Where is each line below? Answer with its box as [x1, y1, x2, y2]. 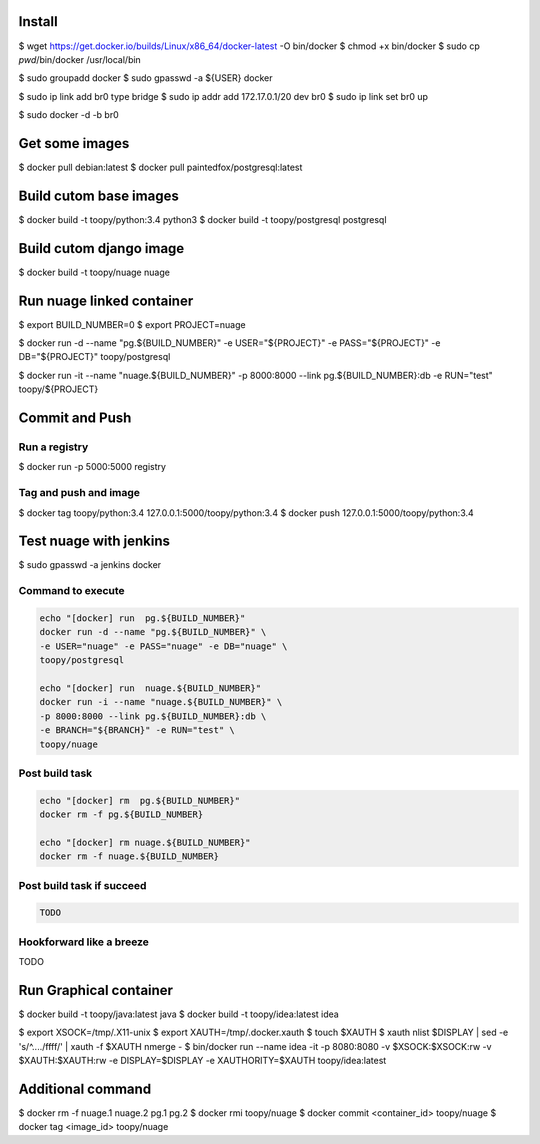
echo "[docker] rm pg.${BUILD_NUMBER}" [39, 795, 240, 806]
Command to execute [18, 584, 125, 598]
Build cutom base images [18, 187, 179, 204]
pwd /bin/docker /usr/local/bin [18, 53, 142, 65]
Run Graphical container [18, 981, 174, 999]
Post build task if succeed [18, 878, 147, 892]
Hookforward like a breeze [18, 935, 150, 949]
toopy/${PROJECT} [18, 383, 99, 395]
